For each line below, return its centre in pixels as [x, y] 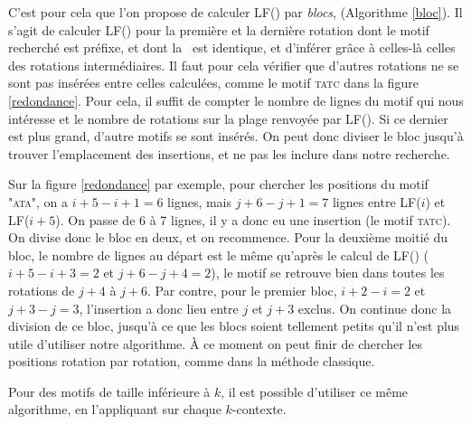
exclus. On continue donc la [375, 308]
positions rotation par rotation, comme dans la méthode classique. [192, 361]
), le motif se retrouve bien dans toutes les [328, 273]
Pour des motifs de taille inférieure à [109, 391]
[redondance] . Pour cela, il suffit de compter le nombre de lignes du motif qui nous [236, 100]
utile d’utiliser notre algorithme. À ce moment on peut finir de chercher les [216, 343]
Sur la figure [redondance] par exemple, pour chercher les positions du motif [218, 184]
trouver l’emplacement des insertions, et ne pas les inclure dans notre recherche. [229, 153]
